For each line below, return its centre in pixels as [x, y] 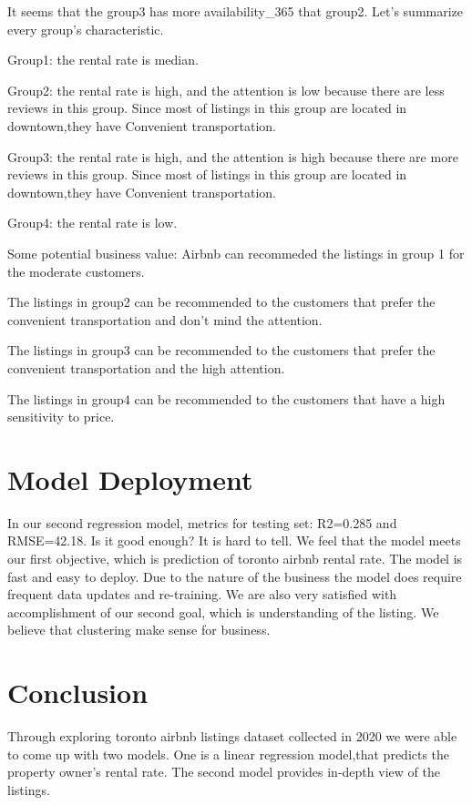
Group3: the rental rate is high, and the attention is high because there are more [233, 156]
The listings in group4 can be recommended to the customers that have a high [226, 398]
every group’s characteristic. [86, 29]
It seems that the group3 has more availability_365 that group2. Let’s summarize [236, 11]
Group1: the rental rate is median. [103, 60]
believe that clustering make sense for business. [139, 630]
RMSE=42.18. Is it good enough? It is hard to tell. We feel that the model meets [234, 540]
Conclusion [78, 693]
